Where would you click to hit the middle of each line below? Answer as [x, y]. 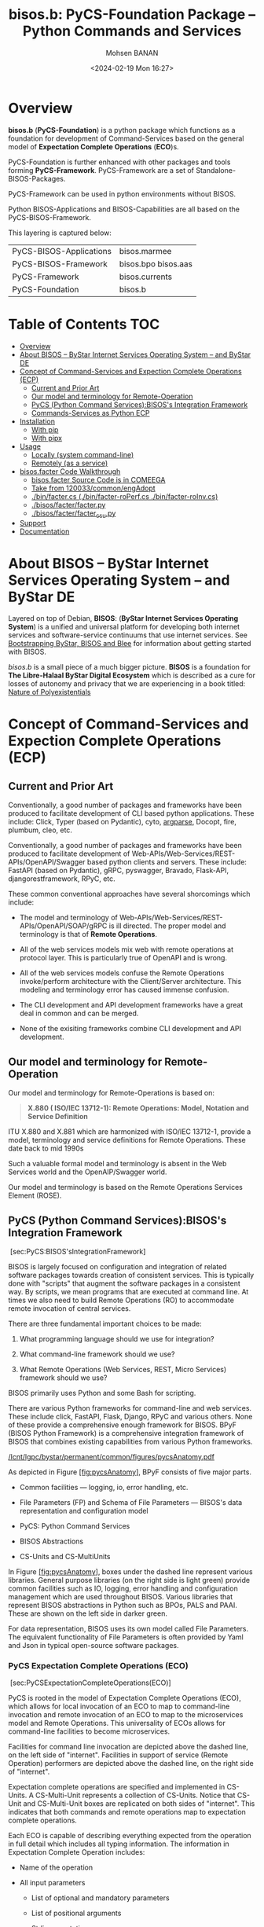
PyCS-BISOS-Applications [62, 251]
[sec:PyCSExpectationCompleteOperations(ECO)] [90, 1683]
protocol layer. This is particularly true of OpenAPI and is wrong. [123, 958]
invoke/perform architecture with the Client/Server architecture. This [130, 982]
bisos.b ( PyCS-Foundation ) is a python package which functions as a [122, 130]
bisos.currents [146, 277]
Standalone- [216, 170]
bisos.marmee [145, 251]
